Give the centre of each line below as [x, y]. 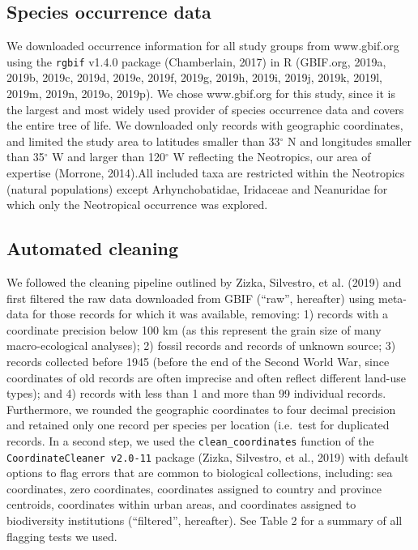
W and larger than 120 [109, 157]
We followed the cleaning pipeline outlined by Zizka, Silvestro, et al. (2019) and [204, 282]
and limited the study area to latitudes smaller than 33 [143, 141]
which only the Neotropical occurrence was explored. [137, 205]
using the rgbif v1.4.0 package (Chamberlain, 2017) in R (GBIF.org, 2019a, [196, 61]
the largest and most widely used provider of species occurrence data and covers [205, 109]
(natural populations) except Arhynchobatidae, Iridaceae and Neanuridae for [197, 188]
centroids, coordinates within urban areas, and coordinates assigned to [181, 504]
